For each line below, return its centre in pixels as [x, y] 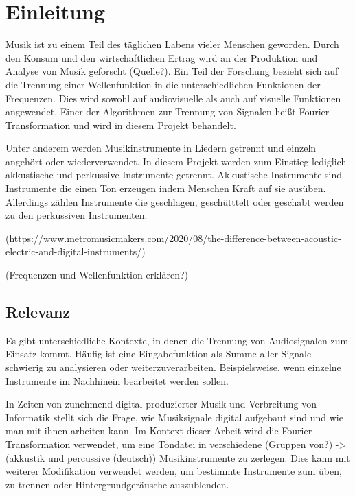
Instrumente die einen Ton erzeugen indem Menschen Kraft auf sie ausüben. [166, 188]
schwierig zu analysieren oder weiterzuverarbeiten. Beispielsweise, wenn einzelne [173, 367]
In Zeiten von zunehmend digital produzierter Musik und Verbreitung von [161, 404]
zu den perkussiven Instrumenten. [77, 215]
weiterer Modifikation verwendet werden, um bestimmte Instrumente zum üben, [174, 471]
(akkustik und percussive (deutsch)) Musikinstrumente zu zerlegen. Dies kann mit [178, 457]
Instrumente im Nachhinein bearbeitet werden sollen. [117, 380]
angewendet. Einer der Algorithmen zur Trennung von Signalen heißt [151, 111]
